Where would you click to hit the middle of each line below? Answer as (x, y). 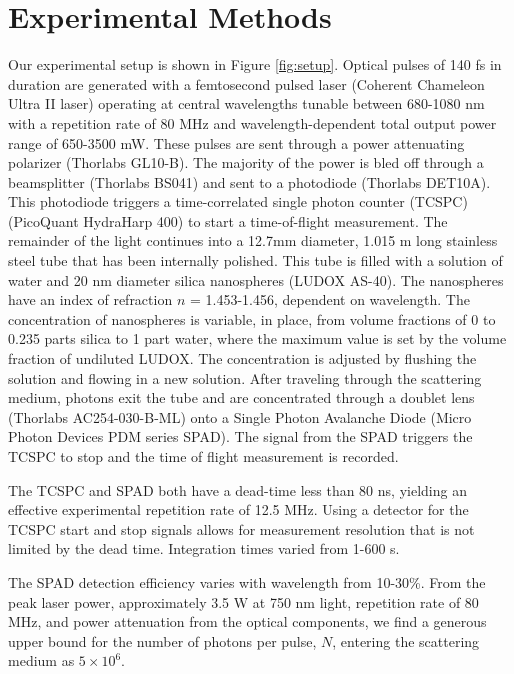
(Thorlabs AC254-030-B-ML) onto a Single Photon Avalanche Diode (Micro (240, 416)
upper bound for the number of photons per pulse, (162, 640)
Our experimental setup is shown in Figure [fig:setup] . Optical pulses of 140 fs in (255, 64)
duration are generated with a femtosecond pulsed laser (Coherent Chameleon (246, 83)
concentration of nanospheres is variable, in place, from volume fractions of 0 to (252, 318)
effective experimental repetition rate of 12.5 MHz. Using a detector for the (238, 509)
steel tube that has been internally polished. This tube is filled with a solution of (255, 260)
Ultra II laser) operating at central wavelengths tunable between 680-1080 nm (246, 103)
